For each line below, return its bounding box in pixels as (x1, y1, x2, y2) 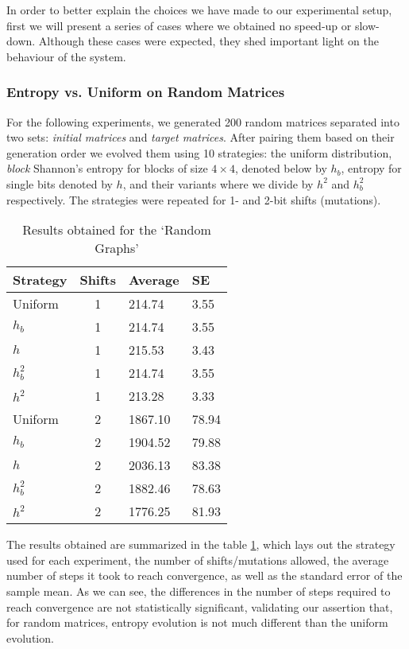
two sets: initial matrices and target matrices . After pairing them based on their (6, 129, 395, 146)
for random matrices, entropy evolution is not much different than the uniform (6, 614, 388, 631)
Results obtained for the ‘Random (22, 220, 211, 239)
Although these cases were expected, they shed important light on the (38, 33, 379, 49)
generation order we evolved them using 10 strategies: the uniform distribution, (6, 144, 392, 161)
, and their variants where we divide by (122, 175, 314, 192)
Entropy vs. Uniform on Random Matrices (6, 82, 285, 102)
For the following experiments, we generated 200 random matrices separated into (6, 113, 399, 130)
